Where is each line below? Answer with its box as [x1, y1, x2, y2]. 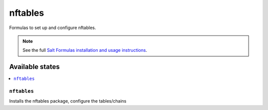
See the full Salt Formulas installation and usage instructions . [22, 47, 147, 53]
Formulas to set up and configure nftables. [9, 25, 96, 31]
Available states [9, 63, 60, 71]
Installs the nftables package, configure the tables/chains [9, 98, 127, 104]
